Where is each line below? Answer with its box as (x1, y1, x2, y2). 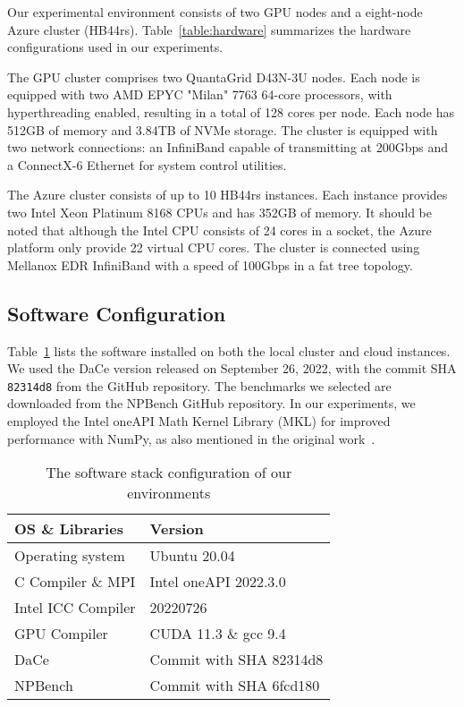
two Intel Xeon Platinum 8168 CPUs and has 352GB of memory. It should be (7, 202, 432, 221)
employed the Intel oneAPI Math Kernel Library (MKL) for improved (7, 411, 391, 430)
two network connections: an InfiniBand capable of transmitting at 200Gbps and (7, 138, 448, 157)
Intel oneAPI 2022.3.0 (149, 571, 286, 592)
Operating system (14, 545, 125, 566)
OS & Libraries (14, 518, 123, 540)
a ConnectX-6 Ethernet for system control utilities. (7, 155, 287, 174)
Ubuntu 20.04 (149, 545, 235, 566)
